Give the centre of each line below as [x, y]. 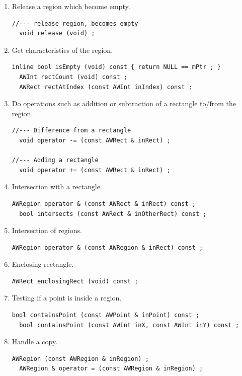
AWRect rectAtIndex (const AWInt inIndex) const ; [106, 87]
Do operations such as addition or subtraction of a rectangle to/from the [124, 103]
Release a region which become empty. [71, 6]
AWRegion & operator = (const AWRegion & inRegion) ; [111, 369]
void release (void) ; [57, 33]
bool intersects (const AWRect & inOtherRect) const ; [113, 214]
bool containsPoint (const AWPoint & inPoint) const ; [106, 315]
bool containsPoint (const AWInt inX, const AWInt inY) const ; [129, 325]
